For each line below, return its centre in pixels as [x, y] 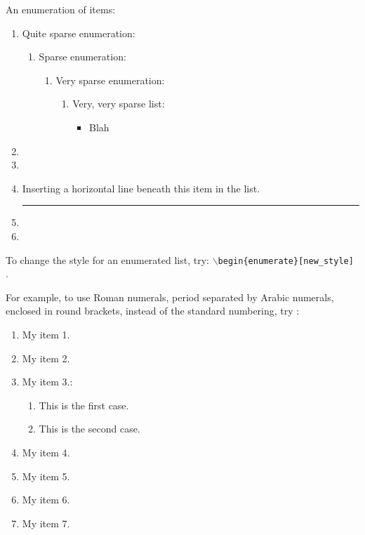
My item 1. [46, 334]
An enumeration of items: [61, 9]
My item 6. [46, 500]
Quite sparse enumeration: [79, 33]
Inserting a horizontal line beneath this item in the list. [141, 188]
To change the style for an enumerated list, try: [107, 259]
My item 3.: [47, 382]
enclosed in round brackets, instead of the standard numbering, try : [153, 311]
